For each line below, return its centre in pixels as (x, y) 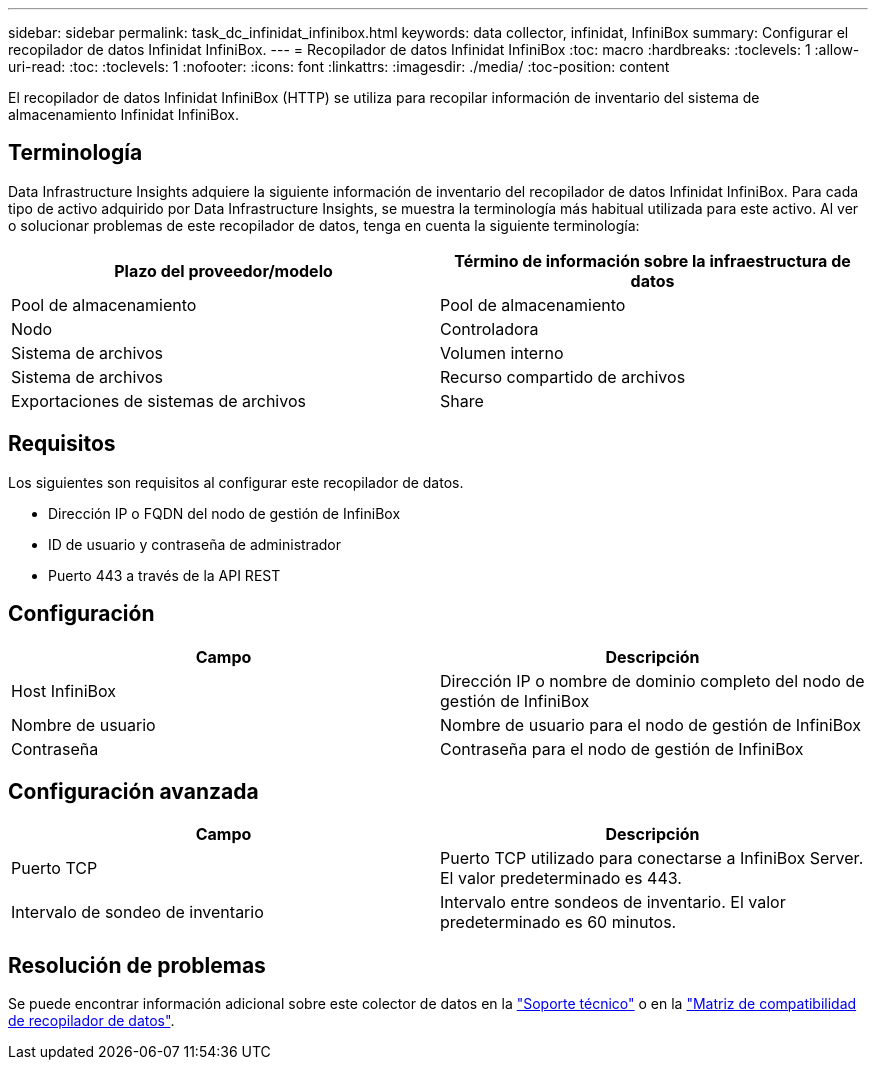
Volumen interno (502, 352)
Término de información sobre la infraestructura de (652, 260)
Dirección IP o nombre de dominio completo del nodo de (652, 680)
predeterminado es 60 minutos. (558, 922)
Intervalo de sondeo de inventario (137, 912)
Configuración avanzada (133, 791)
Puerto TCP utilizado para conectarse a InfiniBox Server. (652, 858)
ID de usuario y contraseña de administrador (194, 544)
